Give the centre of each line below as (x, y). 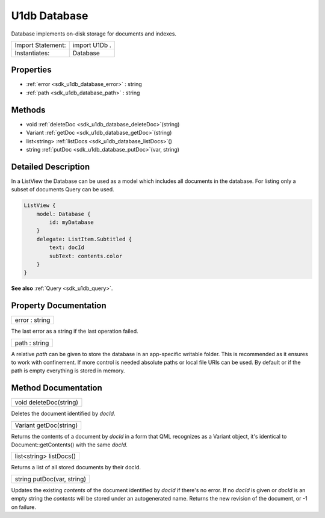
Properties (31, 70)
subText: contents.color (86, 256)
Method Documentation (57, 388)
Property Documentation (59, 306)
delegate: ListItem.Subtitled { (84, 239)
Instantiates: (32, 53)
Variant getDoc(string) (46, 425)
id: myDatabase (72, 222)
